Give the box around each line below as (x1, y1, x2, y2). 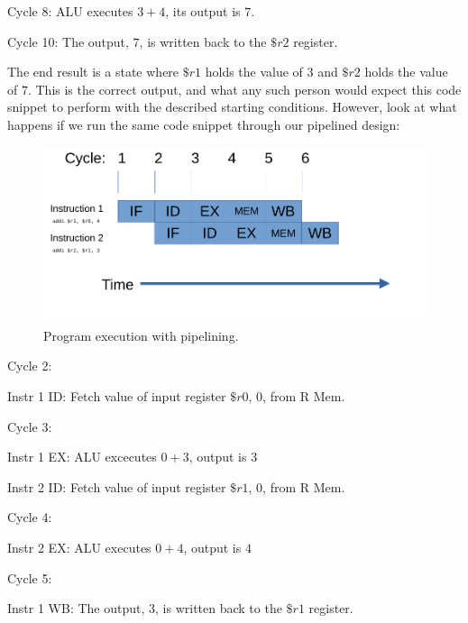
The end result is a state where (7, 62, 179, 81)
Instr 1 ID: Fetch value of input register (7, 387, 226, 406)
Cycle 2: (7, 356, 52, 375)
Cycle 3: (7, 417, 52, 435)
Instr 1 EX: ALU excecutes (7, 447, 157, 466)
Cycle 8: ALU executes (7, 2, 133, 20)
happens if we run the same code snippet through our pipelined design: (7, 115, 400, 133)
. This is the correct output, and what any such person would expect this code (27, 79, 462, 98)
